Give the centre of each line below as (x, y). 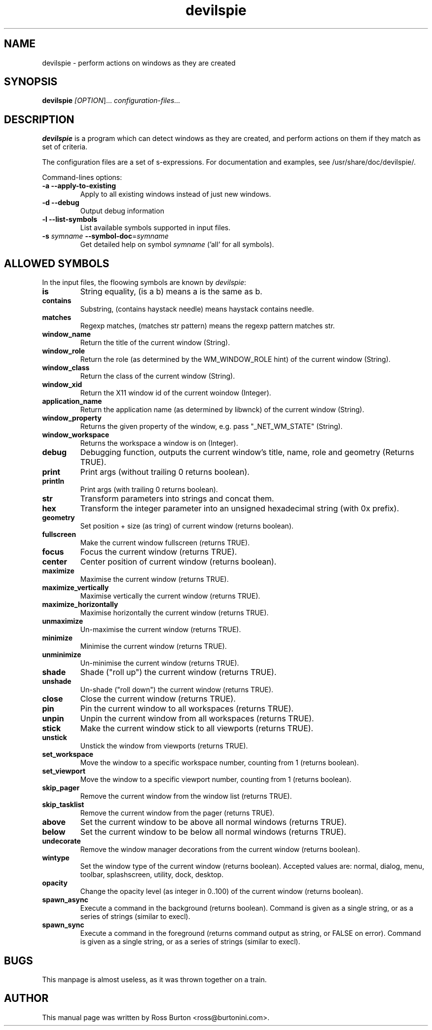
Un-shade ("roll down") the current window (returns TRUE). (177, 690)
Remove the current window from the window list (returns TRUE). (186, 796)
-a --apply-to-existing (79, 186)
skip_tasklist (63, 805)
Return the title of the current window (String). (155, 343)
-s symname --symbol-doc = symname (105, 236)
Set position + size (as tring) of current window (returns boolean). (187, 526)
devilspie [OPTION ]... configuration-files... (111, 101)
